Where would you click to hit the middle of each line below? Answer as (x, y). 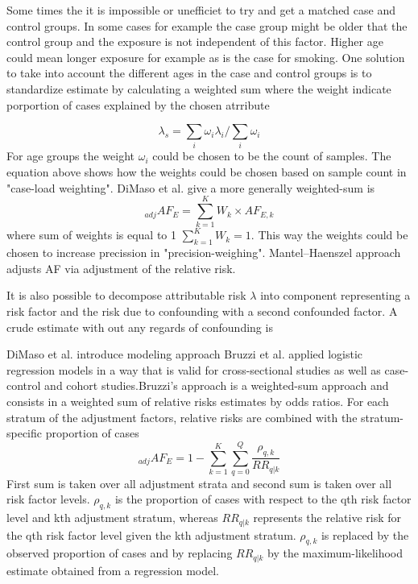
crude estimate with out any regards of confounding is (140, 327)
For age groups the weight (71, 156)
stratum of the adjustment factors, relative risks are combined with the (182, 417)
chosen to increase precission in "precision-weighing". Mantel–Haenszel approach (204, 253)
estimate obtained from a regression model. (113, 570)
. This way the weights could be (329, 235)
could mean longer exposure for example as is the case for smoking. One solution (206, 57)
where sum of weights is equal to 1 (92, 235)
